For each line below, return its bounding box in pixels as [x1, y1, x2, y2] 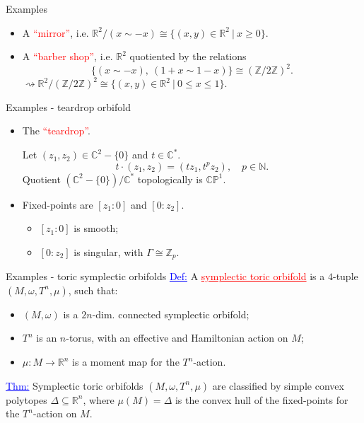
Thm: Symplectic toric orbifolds [6, 378, 143, 393]
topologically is [137, 171, 203, 186]
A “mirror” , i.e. [22, 25, 89, 40]
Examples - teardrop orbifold [6, 99, 131, 114]
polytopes [6, 392, 47, 407]
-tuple [332, 269, 358, 284]
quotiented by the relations [129, 49, 247, 64]
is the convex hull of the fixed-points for [175, 392, 348, 407]
